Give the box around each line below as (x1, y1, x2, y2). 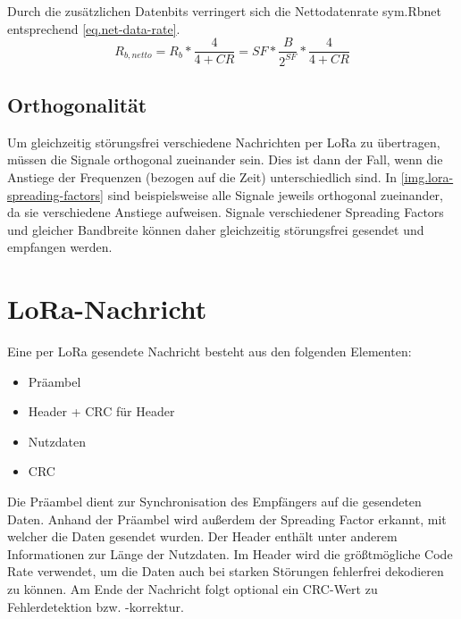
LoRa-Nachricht (7, 290, 207, 327)
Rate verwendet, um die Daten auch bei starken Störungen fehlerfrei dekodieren (7, 562, 444, 581)
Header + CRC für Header (28, 402, 175, 421)
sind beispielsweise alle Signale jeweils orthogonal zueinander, (107, 185, 443, 204)
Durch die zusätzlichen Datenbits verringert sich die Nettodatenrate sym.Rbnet (7, 2, 442, 20)
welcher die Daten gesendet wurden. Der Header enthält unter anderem (7, 527, 398, 546)
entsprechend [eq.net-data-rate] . (7, 19, 180, 38)
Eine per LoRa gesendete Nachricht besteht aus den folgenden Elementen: (7, 342, 412, 361)
